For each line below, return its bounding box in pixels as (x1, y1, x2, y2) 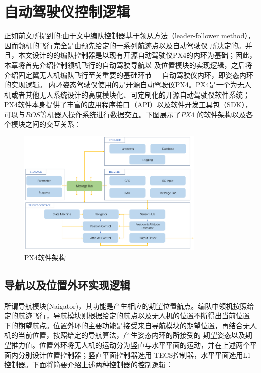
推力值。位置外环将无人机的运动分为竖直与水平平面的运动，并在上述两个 (11, 340, 250, 350)
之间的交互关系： (25, 119, 81, 129)
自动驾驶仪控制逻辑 (4, 1, 131, 22)
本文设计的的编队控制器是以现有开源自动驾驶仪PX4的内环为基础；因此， (18, 50, 257, 60)
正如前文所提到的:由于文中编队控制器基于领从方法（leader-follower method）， (4, 30, 255, 41)
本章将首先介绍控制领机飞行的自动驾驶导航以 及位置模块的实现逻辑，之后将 (4, 59, 252, 70)
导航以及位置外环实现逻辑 (4, 276, 130, 292)
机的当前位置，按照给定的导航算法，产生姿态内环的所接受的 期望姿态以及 (4, 330, 245, 340)
